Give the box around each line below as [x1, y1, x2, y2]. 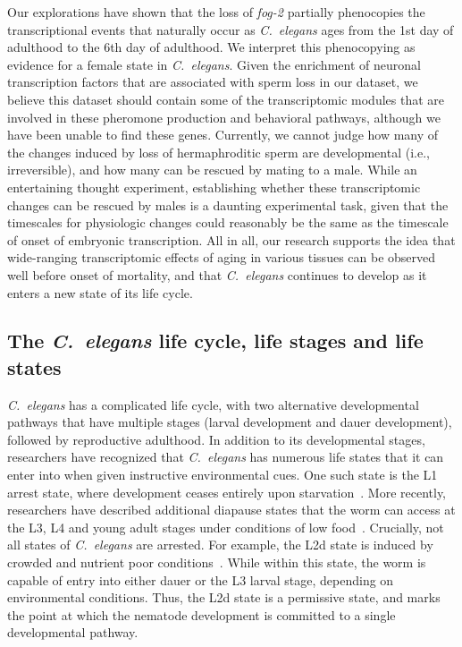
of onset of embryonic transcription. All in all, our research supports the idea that [7, 230, 456, 249]
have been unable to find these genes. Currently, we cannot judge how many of [7, 125, 439, 144]
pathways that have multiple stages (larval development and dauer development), [7, 413, 452, 431]
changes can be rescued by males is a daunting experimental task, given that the [7, 195, 449, 214]
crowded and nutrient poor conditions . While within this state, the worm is [7, 553, 426, 572]
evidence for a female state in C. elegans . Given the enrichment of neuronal [7, 55, 421, 73]
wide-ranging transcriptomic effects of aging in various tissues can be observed [7, 248, 436, 267]
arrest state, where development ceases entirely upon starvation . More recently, [7, 482, 447, 501]
